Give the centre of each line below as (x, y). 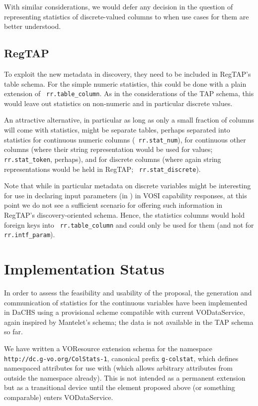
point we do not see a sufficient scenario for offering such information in (113, 205)
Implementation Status (84, 269)
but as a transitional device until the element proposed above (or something (120, 387)
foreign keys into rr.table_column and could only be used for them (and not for (129, 224)
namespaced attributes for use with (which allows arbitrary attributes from (118, 368)
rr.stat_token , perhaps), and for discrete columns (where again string (113, 159)
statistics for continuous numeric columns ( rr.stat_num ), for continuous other (125, 139)
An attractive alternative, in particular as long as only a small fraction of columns (129, 120)
